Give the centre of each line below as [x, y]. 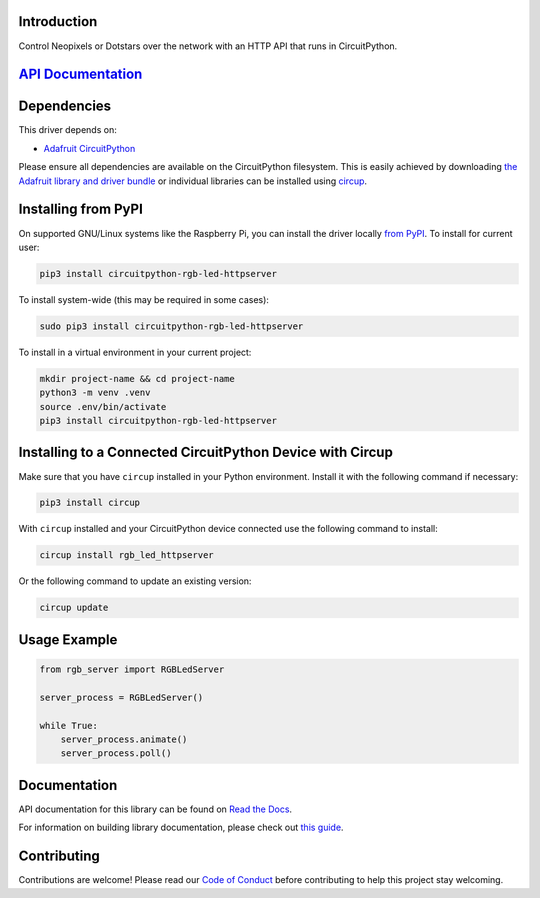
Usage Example [68, 639]
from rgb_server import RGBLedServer [132, 669]
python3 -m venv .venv [95, 393]
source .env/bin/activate [103, 406]
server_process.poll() [116, 753]
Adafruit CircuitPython [89, 148]
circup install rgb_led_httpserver [126, 555]
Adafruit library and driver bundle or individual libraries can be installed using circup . [193, 181]
